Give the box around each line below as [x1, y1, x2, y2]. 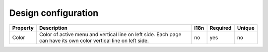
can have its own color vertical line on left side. [39, 37, 149, 44]
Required [209, 24, 232, 31]
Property [12, 24, 34, 31]
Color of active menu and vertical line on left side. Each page [39, 31, 182, 38]
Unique [237, 24, 255, 31]
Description [39, 24, 68, 31]
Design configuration [9, 7, 99, 18]
